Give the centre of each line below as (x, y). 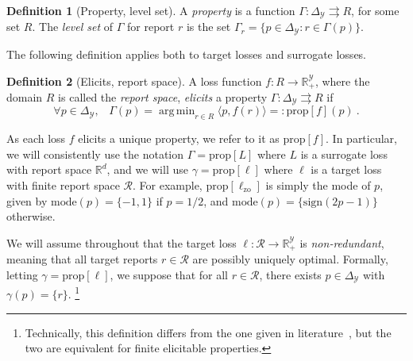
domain (25, 96)
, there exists (290, 274)
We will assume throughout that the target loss (122, 242)
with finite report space (63, 184)
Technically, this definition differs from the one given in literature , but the (208, 332)
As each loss (36, 138)
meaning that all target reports (82, 259)
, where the (342, 81)
